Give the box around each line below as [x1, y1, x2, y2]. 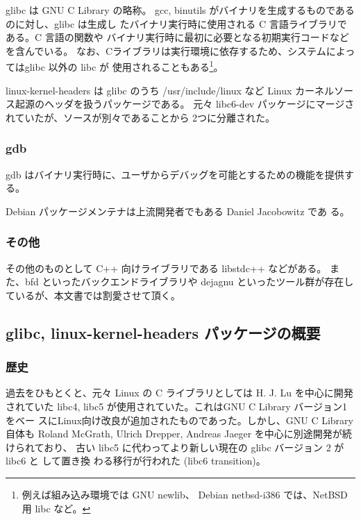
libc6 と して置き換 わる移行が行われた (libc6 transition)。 [6, 453, 266, 468]
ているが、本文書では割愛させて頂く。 [6, 287, 180, 302]
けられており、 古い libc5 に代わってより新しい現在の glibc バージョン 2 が [6, 439, 344, 454]
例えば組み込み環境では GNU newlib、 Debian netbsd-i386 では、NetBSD [22, 487, 348, 501]
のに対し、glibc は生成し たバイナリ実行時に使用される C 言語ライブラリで [6, 16, 347, 31]
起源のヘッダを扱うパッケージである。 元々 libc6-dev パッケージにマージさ [15, 97, 355, 111]
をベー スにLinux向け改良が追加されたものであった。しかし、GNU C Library [6, 412, 353, 427]
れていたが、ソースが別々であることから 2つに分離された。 [6, 110, 276, 124]
